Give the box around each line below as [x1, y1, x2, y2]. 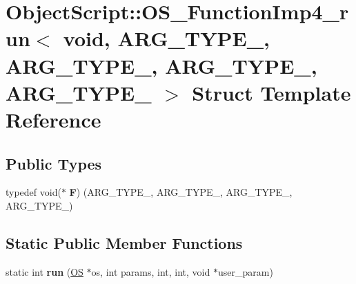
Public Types [6, 152, 102, 174]
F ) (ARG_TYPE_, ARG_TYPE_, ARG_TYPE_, [69, 185, 293, 199]
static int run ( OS [6, 264, 83, 278]
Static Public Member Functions [6, 232, 243, 253]
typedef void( [6, 185, 61, 199]
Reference [6, 105, 101, 133]
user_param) [217, 264, 273, 278]
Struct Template [192, 78, 351, 106]
